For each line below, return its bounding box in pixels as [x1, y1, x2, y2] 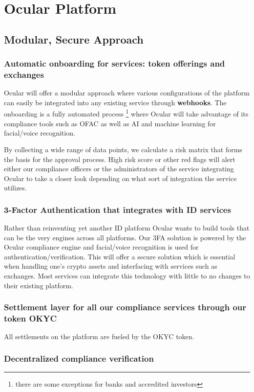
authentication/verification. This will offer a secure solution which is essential [4, 251, 235, 261]
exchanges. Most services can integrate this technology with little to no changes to [4, 271, 250, 281]
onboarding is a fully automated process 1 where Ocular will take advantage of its [4, 107, 249, 119]
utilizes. [4, 183, 27, 193]
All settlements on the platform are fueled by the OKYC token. [4, 331, 194, 342]
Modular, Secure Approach [4, 31, 144, 46]
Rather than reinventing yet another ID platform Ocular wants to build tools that [4, 223, 250, 233]
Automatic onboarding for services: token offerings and [4, 57, 225, 69]
